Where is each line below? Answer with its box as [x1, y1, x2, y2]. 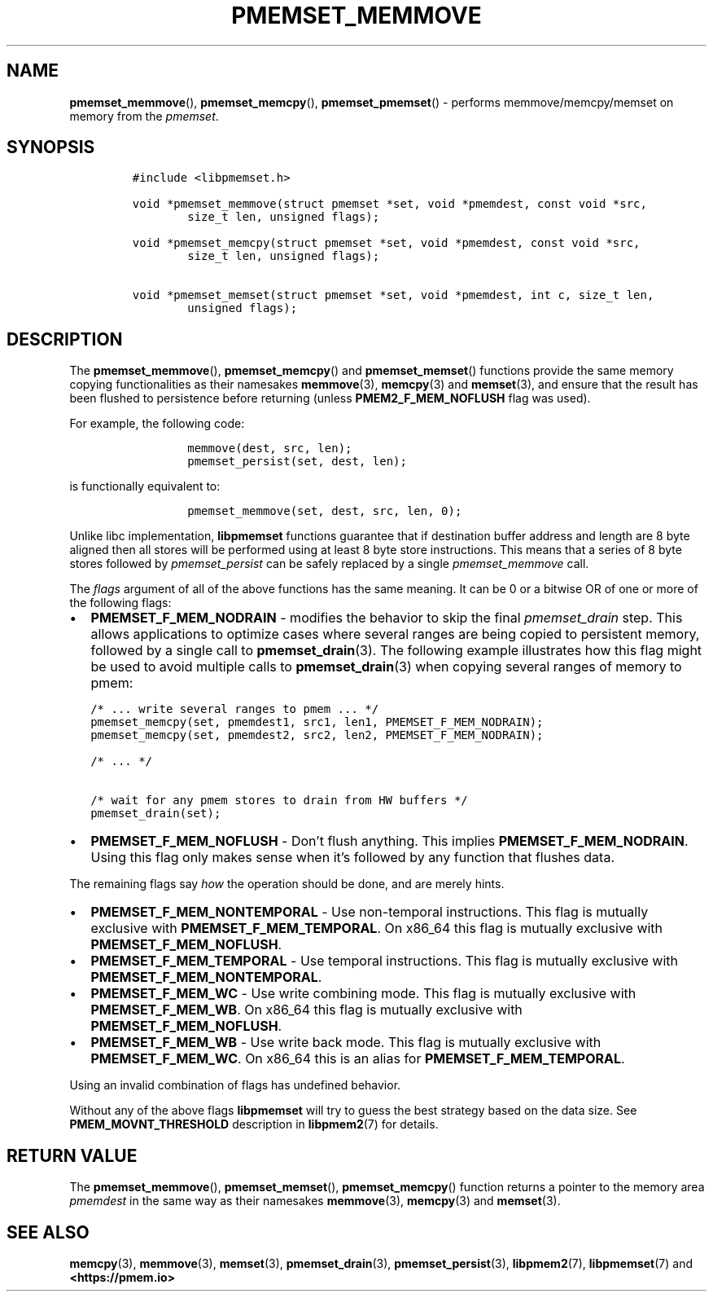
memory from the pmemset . [69, 108, 219, 123]
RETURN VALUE [7, 1145, 138, 1166]
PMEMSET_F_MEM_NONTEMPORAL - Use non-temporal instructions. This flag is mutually [90, 904, 649, 921]
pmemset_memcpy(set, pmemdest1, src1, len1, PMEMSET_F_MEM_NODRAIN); [90, 715, 544, 729]
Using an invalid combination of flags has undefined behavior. [69, 1078, 401, 1093]
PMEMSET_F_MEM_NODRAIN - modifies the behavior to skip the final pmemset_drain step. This [90, 609, 683, 627]
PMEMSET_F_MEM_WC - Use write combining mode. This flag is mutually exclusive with [90, 985, 636, 1002]
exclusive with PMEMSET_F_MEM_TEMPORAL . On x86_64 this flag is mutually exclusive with [90, 920, 663, 937]
